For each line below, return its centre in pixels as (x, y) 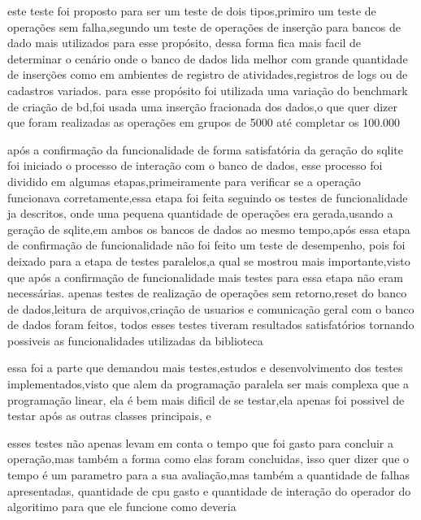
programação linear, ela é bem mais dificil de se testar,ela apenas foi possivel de (206, 399)
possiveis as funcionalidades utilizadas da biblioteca (135, 340)
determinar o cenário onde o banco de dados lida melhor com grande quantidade (208, 58)
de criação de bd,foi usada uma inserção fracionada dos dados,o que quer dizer (203, 106)
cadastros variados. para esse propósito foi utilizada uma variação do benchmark (208, 90)
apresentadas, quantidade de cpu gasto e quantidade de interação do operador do (209, 490)
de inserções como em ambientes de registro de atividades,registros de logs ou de (208, 74)
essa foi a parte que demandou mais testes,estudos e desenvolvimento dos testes (205, 368)
